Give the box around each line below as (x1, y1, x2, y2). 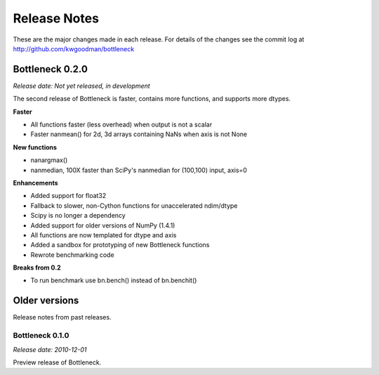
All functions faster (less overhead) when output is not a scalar (30, 120, 213, 129)
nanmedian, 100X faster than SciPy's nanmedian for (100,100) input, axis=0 (30, 166, 247, 174)
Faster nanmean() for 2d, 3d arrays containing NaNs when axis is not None (30, 130, 248, 138)
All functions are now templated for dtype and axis (30, 230, 177, 239)
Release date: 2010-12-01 (13, 345, 87, 354)
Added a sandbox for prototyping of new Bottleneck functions (30, 241, 210, 249)
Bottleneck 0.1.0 (13, 331, 69, 341)
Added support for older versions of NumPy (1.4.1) (30, 221, 175, 230)
